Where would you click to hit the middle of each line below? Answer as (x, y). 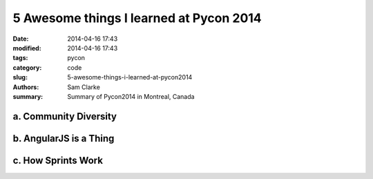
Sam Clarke (84, 87)
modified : (27, 48)
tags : (20, 58)
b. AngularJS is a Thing (64, 138)
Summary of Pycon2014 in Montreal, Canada (131, 96)
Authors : (26, 87)
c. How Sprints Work (58, 160)
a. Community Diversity (65, 116)
